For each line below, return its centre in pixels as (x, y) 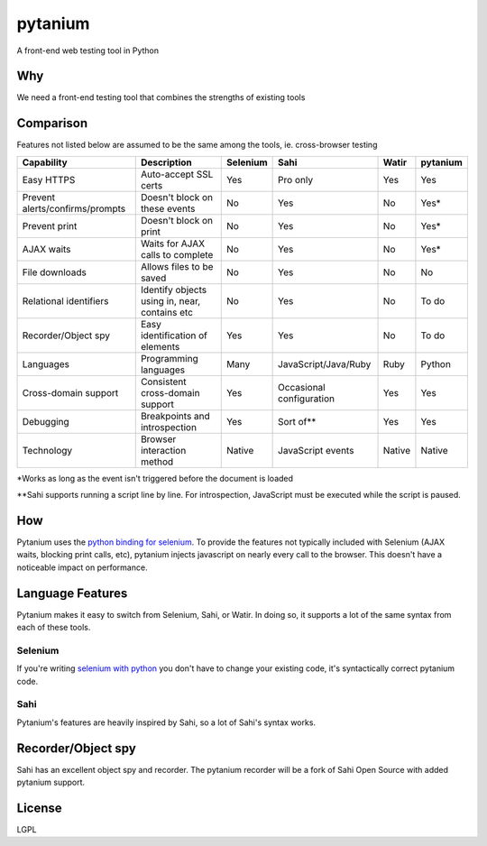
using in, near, (170, 300)
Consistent (163, 382)
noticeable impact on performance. (82, 567)
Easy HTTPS (49, 179)
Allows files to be (177, 266)
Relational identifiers (65, 300)
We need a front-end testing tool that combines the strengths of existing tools (161, 97)
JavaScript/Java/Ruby (325, 363)
